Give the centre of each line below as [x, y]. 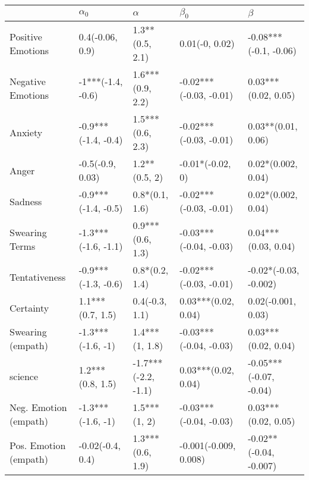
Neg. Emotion [38, 407]
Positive [26, 36]
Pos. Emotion [38, 445]
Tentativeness [38, 277]
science [24, 377]
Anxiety [26, 133]
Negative [28, 81]
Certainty [29, 308]
